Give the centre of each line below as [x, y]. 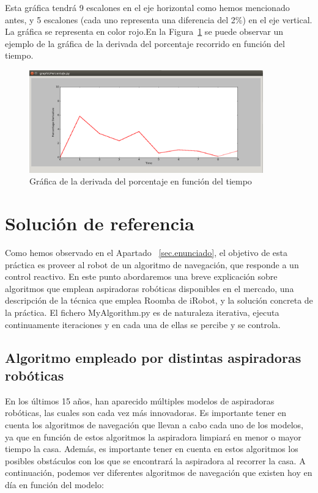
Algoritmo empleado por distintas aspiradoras [153, 357]
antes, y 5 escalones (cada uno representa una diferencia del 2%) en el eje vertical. [159, 19]
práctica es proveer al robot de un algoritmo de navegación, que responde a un [152, 264]
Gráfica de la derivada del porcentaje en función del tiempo [141, 181]
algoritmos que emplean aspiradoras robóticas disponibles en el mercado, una [150, 288]
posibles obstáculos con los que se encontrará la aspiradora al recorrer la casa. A [155, 460]
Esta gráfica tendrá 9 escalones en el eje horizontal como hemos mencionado [147, 7]
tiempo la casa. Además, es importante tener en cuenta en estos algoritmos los [152, 449]
